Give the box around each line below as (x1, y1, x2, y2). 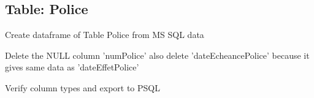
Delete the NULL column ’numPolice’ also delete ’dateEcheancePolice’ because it (5, 48, 310, 61)
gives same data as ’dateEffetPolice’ (5, 61, 139, 73)
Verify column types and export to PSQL (5, 81, 160, 94)
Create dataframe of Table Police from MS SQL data (5, 28, 204, 41)
